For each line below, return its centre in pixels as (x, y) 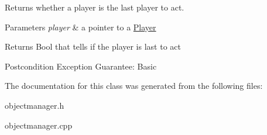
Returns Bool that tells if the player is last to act (93, 46)
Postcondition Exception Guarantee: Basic (81, 66)
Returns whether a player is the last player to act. (95, 7)
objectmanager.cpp (39, 125)
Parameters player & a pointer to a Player (81, 27)
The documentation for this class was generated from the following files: (134, 86)
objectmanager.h (35, 105)
